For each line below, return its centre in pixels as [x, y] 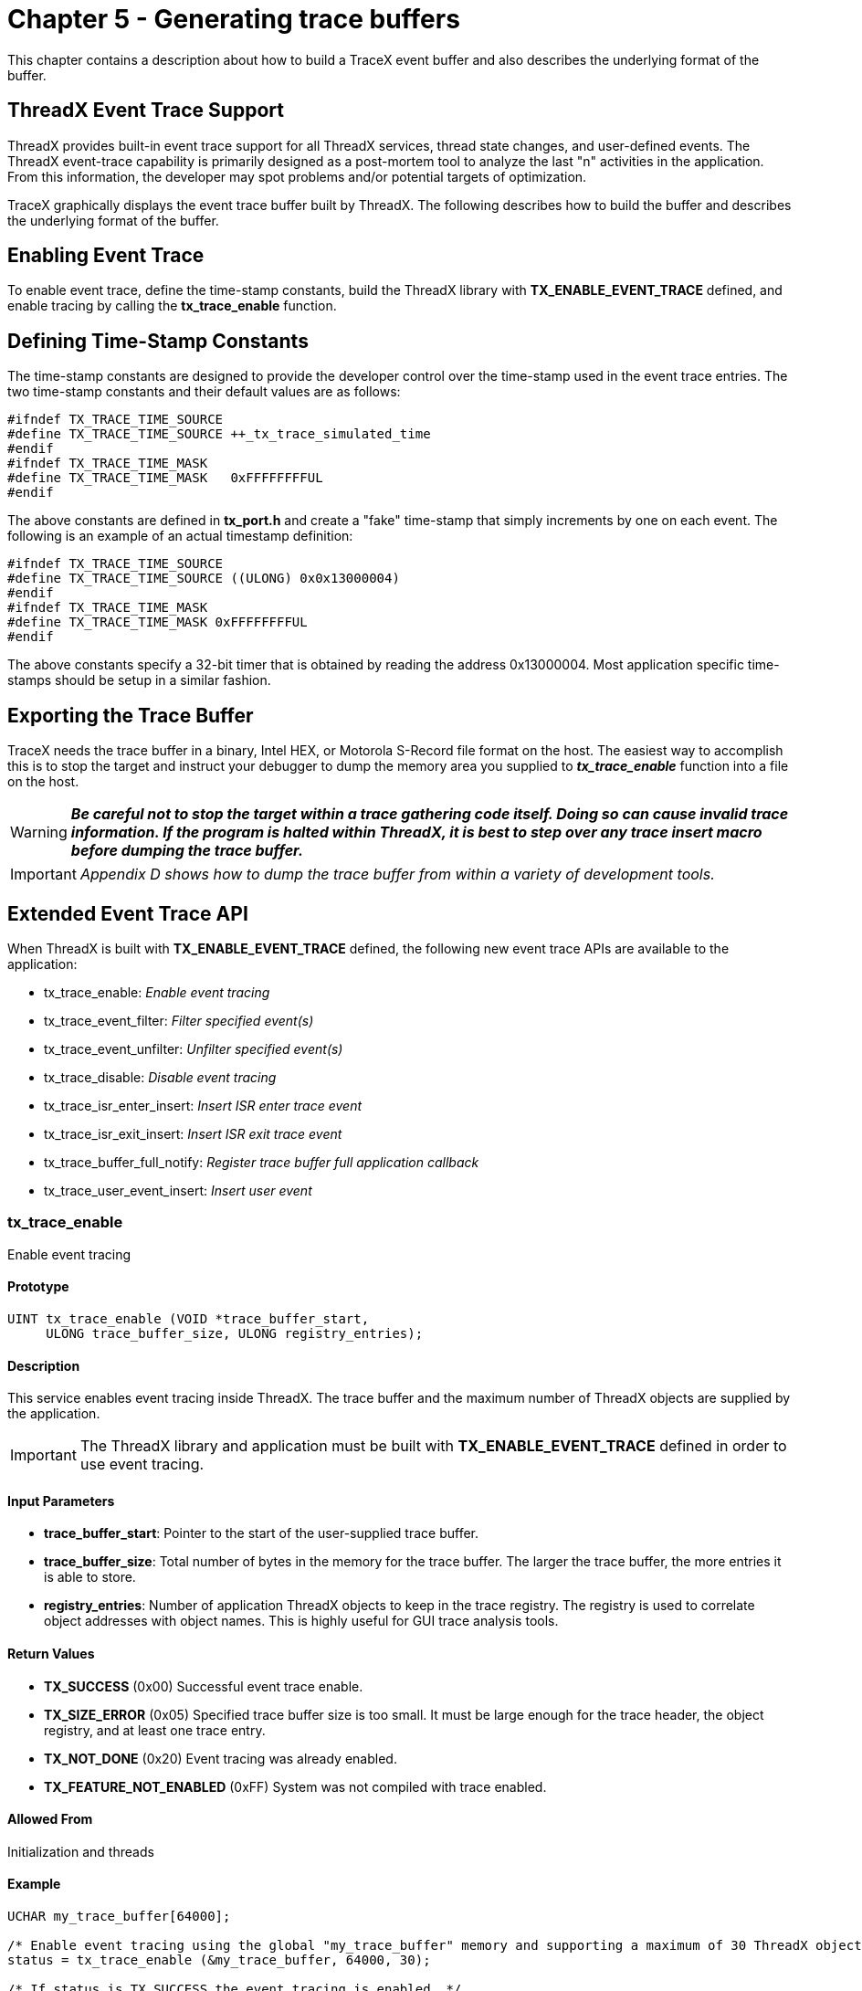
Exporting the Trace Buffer [131, 715]
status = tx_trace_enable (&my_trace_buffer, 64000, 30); [219, 1960]
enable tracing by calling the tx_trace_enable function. [172, 306]
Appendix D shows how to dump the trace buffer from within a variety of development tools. [397, 874]
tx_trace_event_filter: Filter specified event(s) [179, 1020]
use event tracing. [142, 1464]
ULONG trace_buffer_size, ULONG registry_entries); [235, 1333]
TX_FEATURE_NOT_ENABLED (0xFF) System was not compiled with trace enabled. [295, 1786]
